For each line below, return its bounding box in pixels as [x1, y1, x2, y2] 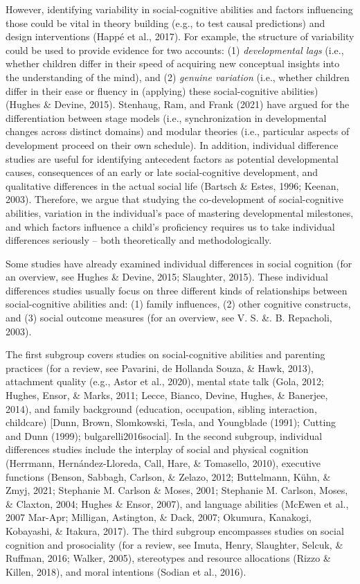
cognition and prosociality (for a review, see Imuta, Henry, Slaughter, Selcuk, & [6, 537, 343, 551]
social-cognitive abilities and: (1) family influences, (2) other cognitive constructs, [6, 297, 351, 311]
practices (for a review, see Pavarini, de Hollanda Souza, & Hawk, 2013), [6, 360, 314, 375]
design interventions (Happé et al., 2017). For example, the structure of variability [6, 29, 354, 44]
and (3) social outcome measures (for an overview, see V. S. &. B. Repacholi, [6, 310, 332, 325]
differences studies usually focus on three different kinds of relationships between [6, 283, 348, 297]
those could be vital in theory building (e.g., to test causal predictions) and [6, 15, 325, 30]
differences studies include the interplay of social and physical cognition [6, 442, 309, 457]
